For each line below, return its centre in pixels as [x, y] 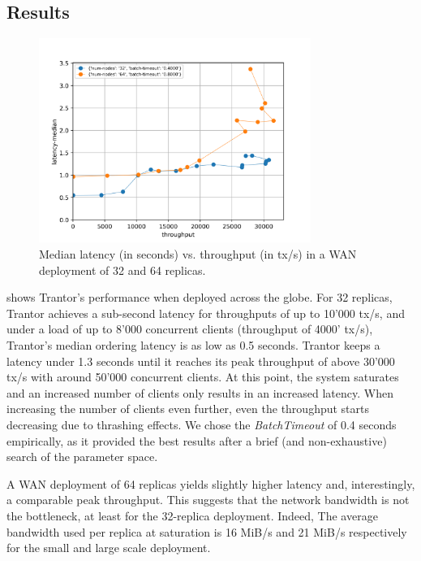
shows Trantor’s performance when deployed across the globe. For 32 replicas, [200, 297]
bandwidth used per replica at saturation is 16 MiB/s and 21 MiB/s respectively [207, 531]
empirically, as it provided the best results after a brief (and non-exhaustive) [197, 440]
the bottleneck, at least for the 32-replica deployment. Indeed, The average [192, 515]
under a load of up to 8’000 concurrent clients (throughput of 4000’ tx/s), [190, 329]
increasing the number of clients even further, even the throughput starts [188, 409]
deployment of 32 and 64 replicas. [122, 270]
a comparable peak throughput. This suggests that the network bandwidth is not [208, 500]
